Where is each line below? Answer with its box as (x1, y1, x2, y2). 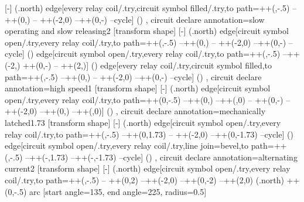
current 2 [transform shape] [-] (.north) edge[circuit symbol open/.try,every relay (5, 162, 291, 174)
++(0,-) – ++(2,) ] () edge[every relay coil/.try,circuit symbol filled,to (23, 59, 272, 71)
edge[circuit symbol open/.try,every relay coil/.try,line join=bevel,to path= (5, 139, 274, 152)
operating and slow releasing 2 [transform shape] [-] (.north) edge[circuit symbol (5, 25, 289, 37)
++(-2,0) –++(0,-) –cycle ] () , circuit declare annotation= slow (39, 13, 265, 25)
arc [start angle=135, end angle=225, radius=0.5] (29, 185, 207, 197)
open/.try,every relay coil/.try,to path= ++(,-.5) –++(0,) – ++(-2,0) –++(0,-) (5, 36, 286, 48)
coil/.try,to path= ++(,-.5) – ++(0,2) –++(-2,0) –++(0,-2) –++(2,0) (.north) (5, 173, 284, 186)
